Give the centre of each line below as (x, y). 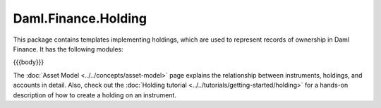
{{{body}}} (29, 62)
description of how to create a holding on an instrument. (95, 95)
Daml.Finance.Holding (80, 18)
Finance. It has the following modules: (68, 49)
